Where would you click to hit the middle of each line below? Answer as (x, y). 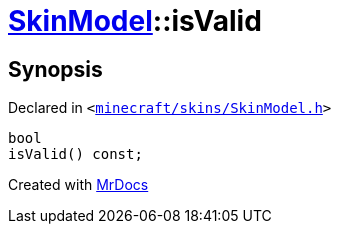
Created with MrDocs (78, 185)
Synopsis (55, 69)
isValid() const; (75, 154)
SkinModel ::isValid (135, 21)
